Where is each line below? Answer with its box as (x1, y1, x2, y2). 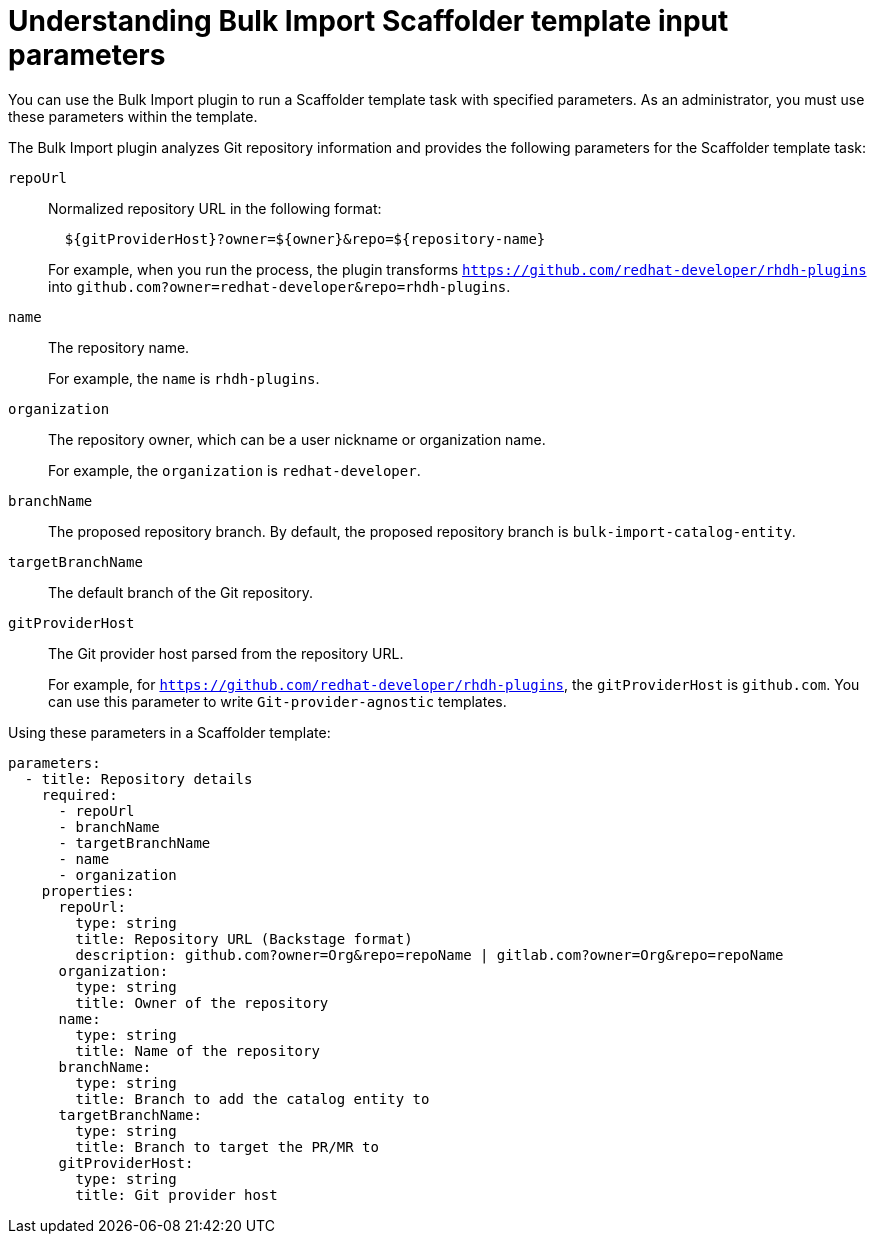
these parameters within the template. (8, 107, 258, 125)
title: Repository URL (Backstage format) (75, 930, 413, 947)
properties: (41, 882, 135, 899)
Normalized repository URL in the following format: (48, 199, 382, 217)
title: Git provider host (75, 1186, 278, 1203)
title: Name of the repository (75, 1042, 320, 1059)
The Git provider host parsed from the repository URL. (48, 644, 404, 662)
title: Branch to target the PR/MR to (75, 1138, 379, 1155)
